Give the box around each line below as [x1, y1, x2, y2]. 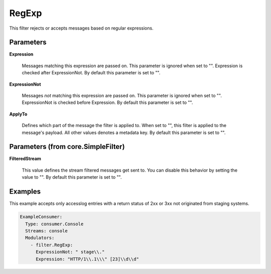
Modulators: [25, 235, 55, 241]
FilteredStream [9, 156, 41, 162]
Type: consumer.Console [25, 221, 84, 227]
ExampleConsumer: [20, 214, 63, 220]
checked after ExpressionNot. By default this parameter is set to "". [22, 70, 161, 76]
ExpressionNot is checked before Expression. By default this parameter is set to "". [22, 99, 193, 105]
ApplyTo [9, 111, 28, 117]
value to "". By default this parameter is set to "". [22, 174, 122, 180]
